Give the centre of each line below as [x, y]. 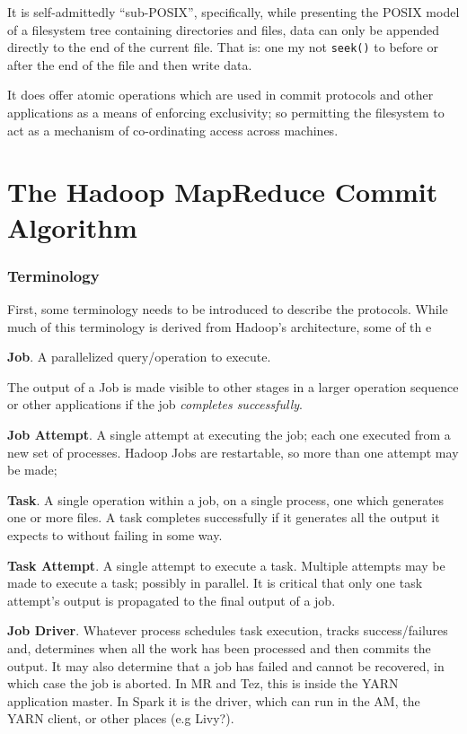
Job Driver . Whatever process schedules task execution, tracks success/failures [228, 630]
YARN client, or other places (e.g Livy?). [121, 718]
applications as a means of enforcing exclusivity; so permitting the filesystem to [226, 113]
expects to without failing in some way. [115, 534]
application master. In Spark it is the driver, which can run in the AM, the [214, 700]
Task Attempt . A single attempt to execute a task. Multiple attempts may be [226, 565]
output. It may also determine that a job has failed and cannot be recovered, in [226, 665]
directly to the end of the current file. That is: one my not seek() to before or [223, 47]
